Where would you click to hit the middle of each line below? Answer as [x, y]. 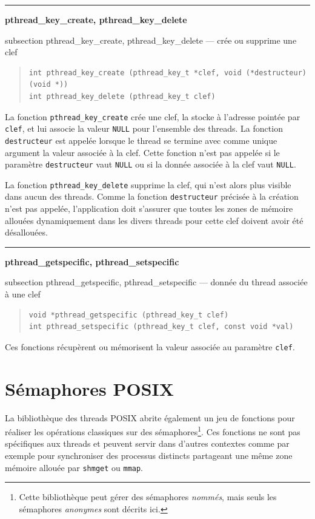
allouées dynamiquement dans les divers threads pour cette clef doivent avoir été [154, 220]
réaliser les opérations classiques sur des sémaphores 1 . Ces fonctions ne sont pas [153, 431]
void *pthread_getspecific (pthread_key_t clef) [129, 315]
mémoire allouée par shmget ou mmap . [74, 467]
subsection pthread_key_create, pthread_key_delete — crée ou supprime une [151, 40]
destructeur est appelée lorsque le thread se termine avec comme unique [141, 140]
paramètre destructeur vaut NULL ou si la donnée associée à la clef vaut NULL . [151, 164]
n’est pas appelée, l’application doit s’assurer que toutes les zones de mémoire [149, 209]
